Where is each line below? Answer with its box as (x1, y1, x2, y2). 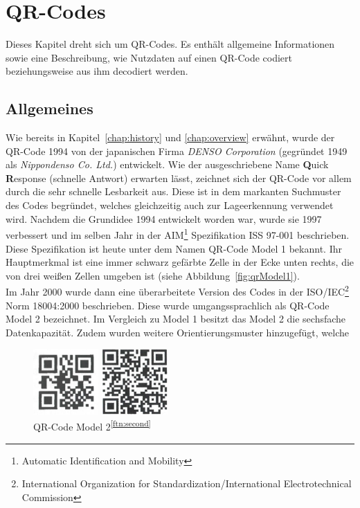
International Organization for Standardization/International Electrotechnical (21, 476, 352, 491)
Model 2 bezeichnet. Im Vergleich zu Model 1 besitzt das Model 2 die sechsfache (6, 311, 346, 326)
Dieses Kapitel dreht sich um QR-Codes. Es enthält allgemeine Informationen (6, 37, 335, 51)
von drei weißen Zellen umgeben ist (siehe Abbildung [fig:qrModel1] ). (6, 268, 300, 282)
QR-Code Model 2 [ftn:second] (33, 417, 151, 434)
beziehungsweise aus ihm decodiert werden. (6, 64, 188, 78)
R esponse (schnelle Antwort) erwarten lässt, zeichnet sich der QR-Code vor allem (6, 170, 352, 185)
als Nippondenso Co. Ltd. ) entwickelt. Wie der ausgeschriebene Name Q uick (6, 157, 329, 172)
